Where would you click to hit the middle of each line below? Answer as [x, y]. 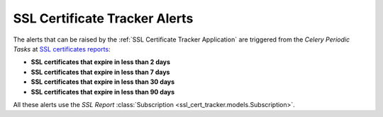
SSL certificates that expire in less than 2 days [100, 62]
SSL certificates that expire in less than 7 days [100, 72]
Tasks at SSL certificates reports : [62, 49]
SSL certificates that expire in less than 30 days [103, 82]
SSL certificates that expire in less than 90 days [103, 92]
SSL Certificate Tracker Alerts [103, 18]
